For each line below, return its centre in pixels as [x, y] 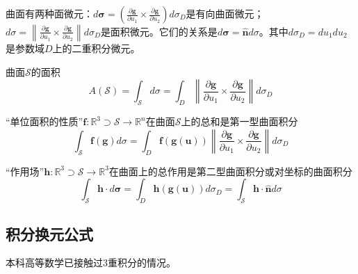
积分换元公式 [49, 233]
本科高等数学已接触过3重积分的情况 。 [91, 263]
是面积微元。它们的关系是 [159, 31]
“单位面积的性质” [44, 121]
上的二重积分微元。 [96, 48]
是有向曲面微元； [225, 13]
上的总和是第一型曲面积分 [239, 121]
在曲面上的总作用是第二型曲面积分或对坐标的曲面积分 [230, 171]
